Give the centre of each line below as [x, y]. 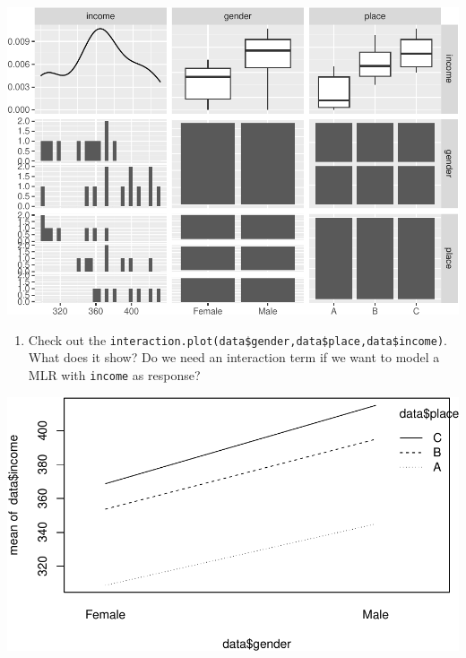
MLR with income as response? [114, 374]
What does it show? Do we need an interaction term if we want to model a [234, 357]
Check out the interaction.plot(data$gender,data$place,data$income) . [237, 339]
